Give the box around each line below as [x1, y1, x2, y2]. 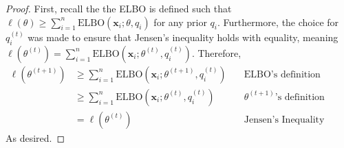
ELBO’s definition [244, 69, 321, 79]
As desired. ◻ [6, 130, 65, 145]
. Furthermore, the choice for [217, 14, 339, 29]
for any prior [153, 14, 207, 29]
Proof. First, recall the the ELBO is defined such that [6, 1, 232, 15]
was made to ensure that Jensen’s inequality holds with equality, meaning [28, 30, 338, 45]
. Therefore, [191, 45, 241, 60]
